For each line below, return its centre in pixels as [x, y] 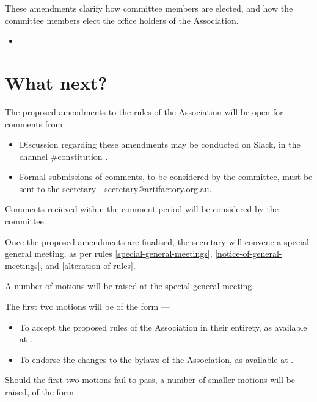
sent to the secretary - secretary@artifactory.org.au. [115, 188]
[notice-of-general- [249, 253]
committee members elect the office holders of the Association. [122, 20]
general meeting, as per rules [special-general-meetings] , [109, 253]
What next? [56, 82]
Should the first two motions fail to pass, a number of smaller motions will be [150, 380]
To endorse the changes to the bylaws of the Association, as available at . [156, 359]
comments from [34, 124]
